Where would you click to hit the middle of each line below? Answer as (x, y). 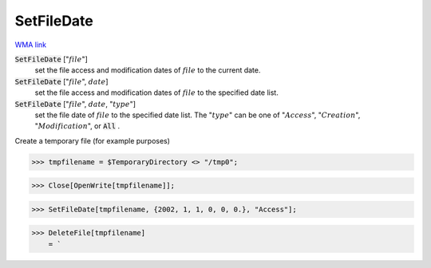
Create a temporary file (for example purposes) (93, 140)
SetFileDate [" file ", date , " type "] (75, 104)
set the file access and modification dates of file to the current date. (148, 70)
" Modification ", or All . (77, 126)
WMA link (31, 45)
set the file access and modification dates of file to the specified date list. (156, 93)
